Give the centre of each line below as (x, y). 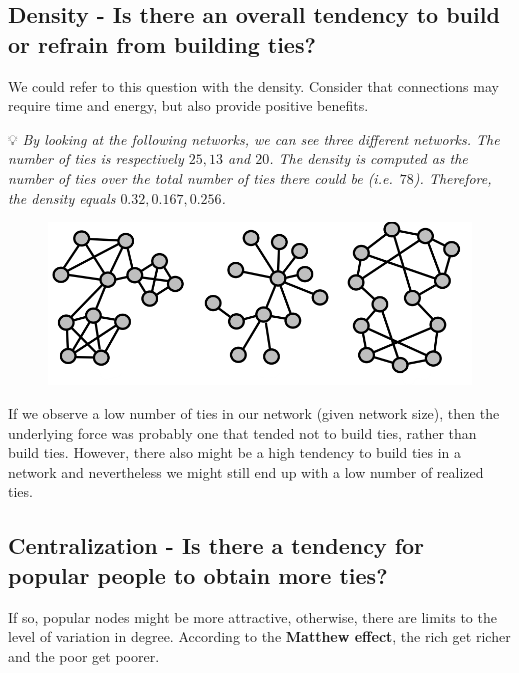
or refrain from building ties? (162, 43)
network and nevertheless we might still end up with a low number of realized (246, 471)
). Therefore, (452, 177)
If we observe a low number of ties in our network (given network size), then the (254, 413)
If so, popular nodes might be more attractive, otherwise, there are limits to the (252, 616)
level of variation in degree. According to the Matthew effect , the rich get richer (259, 636)
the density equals (62, 197)
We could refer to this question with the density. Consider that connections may (253, 85)
